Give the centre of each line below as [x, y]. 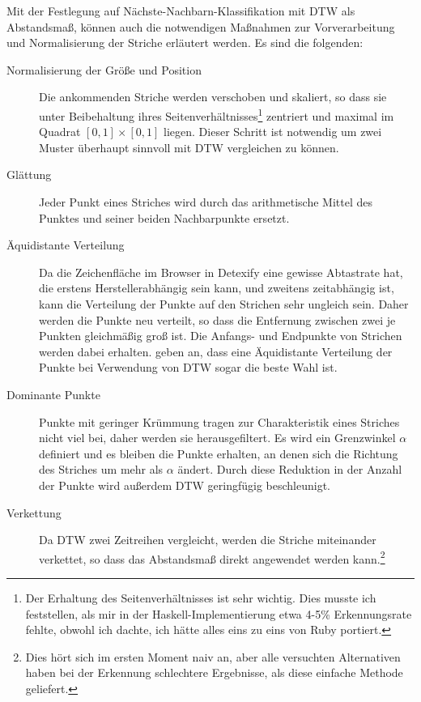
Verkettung [34, 512]
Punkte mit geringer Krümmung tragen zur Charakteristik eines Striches [219, 421]
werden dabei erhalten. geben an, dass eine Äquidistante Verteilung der [216, 351]
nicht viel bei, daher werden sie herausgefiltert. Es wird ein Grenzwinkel [217, 438]
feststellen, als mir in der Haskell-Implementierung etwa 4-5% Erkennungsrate [219, 613]
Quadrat [60, 132]
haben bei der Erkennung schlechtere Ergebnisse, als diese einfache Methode [214, 672]
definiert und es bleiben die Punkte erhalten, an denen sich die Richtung [219, 453]
